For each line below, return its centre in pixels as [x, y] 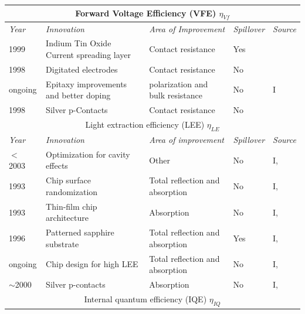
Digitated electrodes [82, 69]
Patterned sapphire [80, 232]
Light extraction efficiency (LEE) [145, 124]
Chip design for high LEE [92, 264]
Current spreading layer [89, 54]
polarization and [179, 83]
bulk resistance [176, 95]
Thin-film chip [72, 206]
